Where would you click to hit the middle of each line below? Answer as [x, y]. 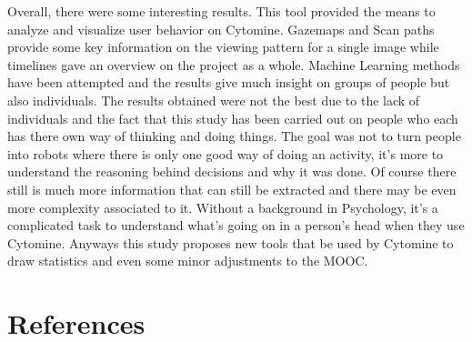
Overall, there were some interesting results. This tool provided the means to [221, 11]
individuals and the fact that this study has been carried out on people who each [233, 118]
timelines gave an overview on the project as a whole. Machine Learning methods [234, 64]
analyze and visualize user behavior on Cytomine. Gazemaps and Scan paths [221, 29]
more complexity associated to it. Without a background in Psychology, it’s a [223, 207]
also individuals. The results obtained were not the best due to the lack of [214, 100]
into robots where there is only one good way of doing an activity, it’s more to [226, 153]
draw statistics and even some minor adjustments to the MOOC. [188, 261]
